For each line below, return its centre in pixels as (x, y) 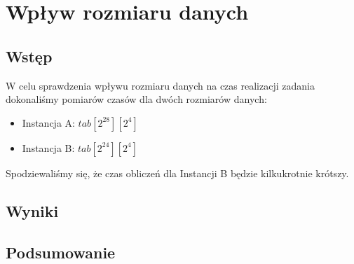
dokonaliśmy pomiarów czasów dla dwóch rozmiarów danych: (136, 99)
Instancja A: (48, 122)
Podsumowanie (61, 252)
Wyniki (32, 210)
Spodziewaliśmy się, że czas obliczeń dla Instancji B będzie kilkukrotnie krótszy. (177, 173)
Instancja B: (48, 147)
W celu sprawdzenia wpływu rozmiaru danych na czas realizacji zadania (160, 85)
